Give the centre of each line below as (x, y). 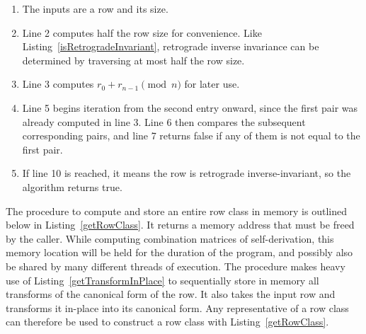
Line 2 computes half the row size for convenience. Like (142, 32)
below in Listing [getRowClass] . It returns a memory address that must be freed (180, 225)
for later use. (212, 84)
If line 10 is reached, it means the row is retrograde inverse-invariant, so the (187, 173)
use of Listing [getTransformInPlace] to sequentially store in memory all (162, 280)
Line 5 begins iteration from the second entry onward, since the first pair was (190, 107)
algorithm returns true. (72, 186)
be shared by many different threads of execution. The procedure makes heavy (176, 266)
